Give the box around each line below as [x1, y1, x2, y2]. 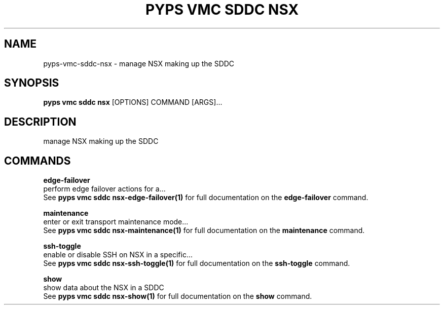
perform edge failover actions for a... [43, 184, 166, 194]
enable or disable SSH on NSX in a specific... [43, 250, 193, 259]
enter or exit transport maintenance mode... [43, 217, 189, 226]
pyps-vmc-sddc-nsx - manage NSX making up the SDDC [43, 59, 235, 68]
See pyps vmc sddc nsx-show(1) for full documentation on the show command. [43, 292, 312, 301]
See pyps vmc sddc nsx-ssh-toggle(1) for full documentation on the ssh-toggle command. [43, 259, 350, 268]
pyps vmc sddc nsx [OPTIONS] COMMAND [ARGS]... [43, 98, 223, 107]
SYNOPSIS [4, 76, 59, 90]
